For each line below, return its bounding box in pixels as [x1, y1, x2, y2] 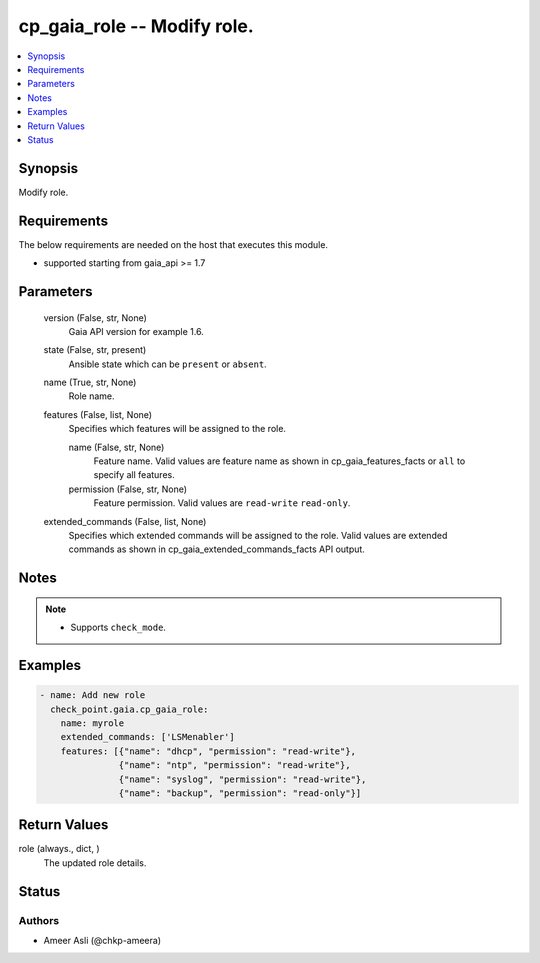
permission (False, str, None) [68, 483, 188, 495]
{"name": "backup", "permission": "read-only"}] [118, 787, 362, 799]
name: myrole [60, 717, 125, 729]
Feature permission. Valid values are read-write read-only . [93, 497, 351, 509]
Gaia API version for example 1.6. [68, 325, 204, 337]
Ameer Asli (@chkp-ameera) [43, 934, 162, 946]
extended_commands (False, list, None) [43, 515, 207, 527]
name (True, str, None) [43, 376, 137, 389]
